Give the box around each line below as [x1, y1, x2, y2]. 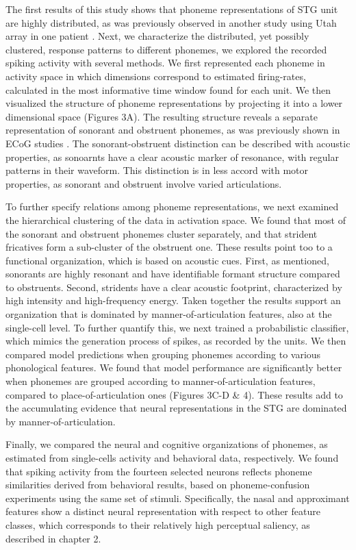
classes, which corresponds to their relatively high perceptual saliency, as [5, 517, 310, 532]
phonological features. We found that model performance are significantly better [5, 360, 342, 375]
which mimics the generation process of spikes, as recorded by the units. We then [5, 334, 346, 348]
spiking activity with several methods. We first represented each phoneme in [5, 55, 325, 70]
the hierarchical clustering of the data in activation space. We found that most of [5, 212, 346, 227]
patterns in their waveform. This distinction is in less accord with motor [5, 163, 309, 177]
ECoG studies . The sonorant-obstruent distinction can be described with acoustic [5, 136, 351, 150]
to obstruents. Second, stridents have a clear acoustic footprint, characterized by [5, 279, 342, 294]
